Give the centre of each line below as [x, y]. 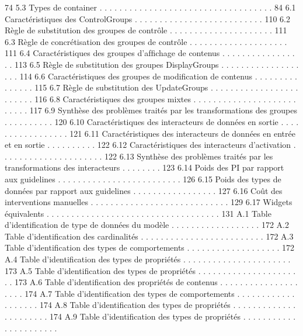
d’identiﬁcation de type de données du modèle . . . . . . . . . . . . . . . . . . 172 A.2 [147, 225]
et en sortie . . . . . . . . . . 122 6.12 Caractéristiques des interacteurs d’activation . [150, 145]
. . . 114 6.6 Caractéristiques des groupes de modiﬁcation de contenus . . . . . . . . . [151, 76]
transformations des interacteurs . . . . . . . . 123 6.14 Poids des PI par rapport [144, 167]
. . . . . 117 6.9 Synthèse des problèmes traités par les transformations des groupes [151, 110]
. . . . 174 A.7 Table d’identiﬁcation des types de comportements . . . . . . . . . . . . [150, 293]
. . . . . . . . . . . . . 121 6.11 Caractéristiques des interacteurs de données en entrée [150, 133]
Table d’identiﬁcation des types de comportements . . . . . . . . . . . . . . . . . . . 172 [150, 247]
